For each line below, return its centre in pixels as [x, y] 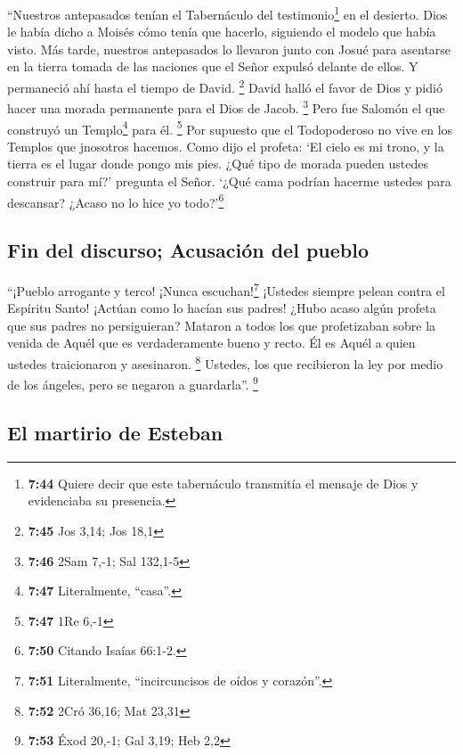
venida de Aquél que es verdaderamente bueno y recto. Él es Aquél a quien [211, 343]
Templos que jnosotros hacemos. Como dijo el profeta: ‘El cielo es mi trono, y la [226, 146]
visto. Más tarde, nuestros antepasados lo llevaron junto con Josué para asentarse [229, 49]
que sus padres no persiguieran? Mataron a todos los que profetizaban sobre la [222, 325]
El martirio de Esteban [115, 432]
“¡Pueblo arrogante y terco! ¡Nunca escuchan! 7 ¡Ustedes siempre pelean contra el [226, 289]
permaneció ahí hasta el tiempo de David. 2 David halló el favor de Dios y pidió [225, 86]
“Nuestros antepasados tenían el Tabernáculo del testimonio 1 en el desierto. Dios [227, 13]
